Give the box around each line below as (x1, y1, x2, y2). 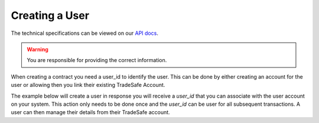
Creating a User (11, 9, 90, 22)
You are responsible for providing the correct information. (27, 57, 167, 64)
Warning (27, 46, 48, 53)
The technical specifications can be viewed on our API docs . (11, 30, 159, 37)
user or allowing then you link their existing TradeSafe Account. (11, 82, 165, 89)
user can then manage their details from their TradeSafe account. (11, 109, 171, 116)
